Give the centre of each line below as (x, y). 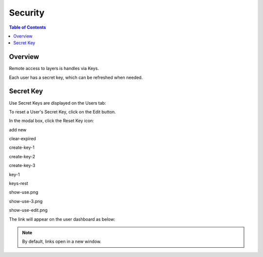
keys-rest (19, 184)
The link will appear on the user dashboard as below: (62, 219)
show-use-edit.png (28, 210)
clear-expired (22, 139)
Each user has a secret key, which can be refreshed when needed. (76, 77)
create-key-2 (22, 156)
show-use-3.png (26, 201)
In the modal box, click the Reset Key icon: (52, 121)
